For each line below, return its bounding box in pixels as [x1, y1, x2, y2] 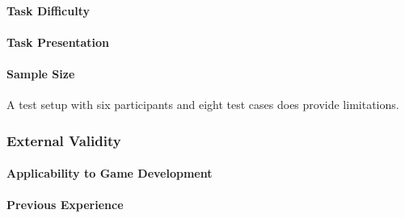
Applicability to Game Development [6, 165, 213, 182]
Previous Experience [6, 196, 124, 213]
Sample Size [6, 65, 75, 82]
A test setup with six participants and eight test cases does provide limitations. [6, 96, 399, 113]
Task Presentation [6, 33, 109, 50]
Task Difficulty [6, 2, 90, 19]
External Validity [6, 130, 121, 150]
